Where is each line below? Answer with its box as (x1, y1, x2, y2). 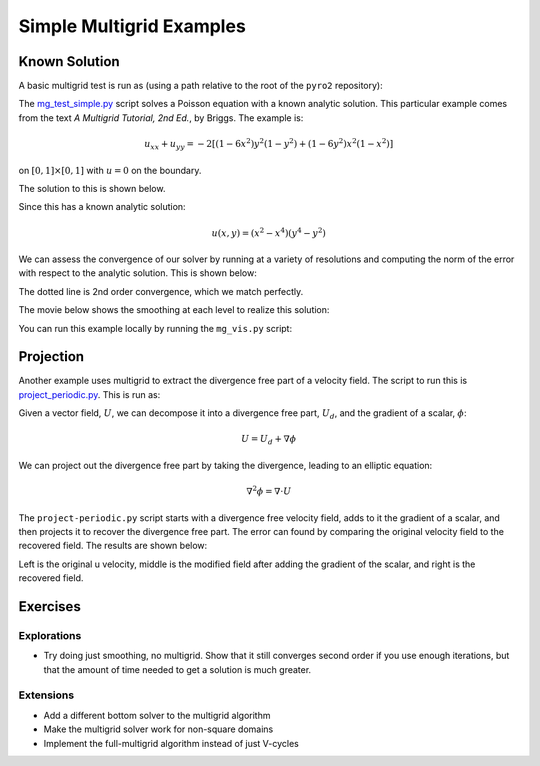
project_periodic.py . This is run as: (18, 388, 161, 400)
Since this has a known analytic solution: (18, 201, 186, 213)
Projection (18, 348, 85, 365)
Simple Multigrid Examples (18, 15, 247, 37)
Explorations (18, 628, 82, 642)
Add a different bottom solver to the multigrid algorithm (43, 709, 271, 721)
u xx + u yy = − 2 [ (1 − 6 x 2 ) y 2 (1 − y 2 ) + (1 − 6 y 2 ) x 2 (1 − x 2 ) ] (144, 136, 394, 152)
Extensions (18, 688, 75, 702)
